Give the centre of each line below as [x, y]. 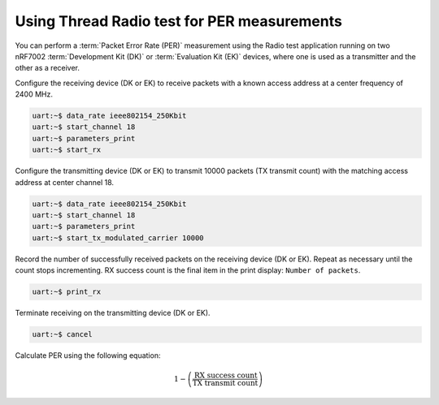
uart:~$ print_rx [67, 292]
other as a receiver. [48, 68]
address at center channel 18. [64, 182]
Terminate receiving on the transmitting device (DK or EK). [113, 313]
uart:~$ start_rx [67, 150]
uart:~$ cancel [62, 334]
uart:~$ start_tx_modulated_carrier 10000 [118, 238]
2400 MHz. [34, 94]
